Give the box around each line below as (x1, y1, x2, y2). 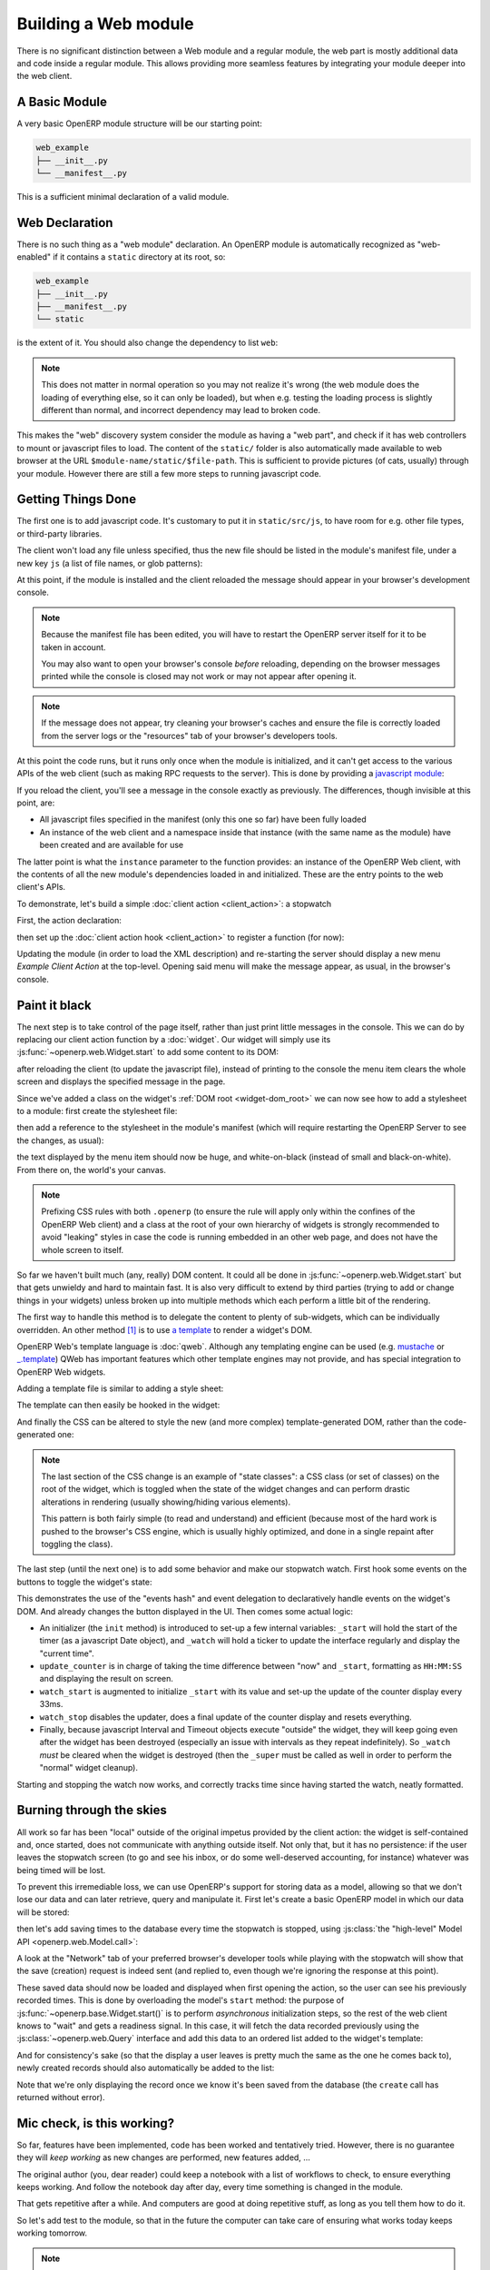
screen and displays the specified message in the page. (16, 1076, 226, 1087)
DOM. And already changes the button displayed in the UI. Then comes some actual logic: (16, 1605, 354, 1616)
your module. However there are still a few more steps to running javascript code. (16, 468, 322, 479)
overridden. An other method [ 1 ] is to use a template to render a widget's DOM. (16, 1324, 313, 1335)
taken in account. (41, 641, 106, 653)
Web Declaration (16, 214, 113, 231)
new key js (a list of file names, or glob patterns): (16, 558, 203, 568)
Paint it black (16, 997, 92, 1012)
